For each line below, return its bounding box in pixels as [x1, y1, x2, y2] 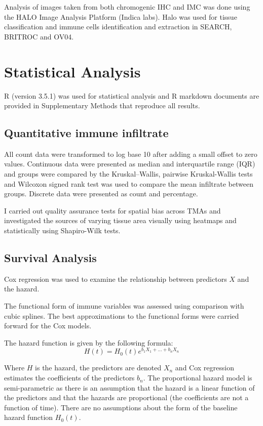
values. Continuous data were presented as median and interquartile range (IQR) [4, 158, 255, 169]
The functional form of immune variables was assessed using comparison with [4, 301, 244, 311]
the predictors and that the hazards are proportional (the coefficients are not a [4, 392, 249, 403]
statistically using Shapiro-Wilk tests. [4, 225, 121, 236]
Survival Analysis [4, 250, 97, 266]
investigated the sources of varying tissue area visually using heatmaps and [4, 215, 237, 226]
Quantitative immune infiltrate [4, 125, 169, 141]
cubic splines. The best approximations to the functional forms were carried [4, 310, 239, 321]
